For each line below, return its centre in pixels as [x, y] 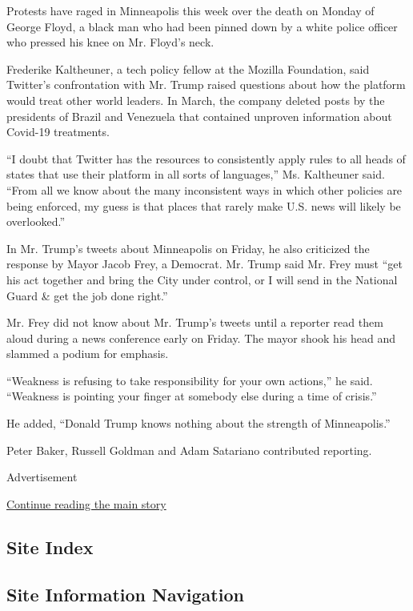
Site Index [50, 547]
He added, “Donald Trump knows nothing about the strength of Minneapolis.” [198, 423]
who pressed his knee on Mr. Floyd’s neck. [110, 42]
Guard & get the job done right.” [87, 295]
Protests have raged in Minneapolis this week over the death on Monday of [190, 10]
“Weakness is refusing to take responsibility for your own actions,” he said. [190, 380]
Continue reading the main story [86, 503]
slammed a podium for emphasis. [88, 354]
